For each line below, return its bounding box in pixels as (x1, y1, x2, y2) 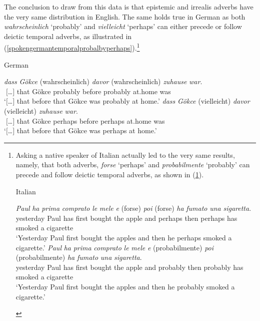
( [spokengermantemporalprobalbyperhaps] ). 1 (4, 41, 140, 53)
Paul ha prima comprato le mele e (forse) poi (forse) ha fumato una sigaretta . (15, 203, 251, 213)
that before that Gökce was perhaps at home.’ (16, 125, 157, 136)
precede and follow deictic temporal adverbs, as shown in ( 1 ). (15, 169, 204, 179)
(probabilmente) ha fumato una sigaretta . (15, 252, 142, 262)
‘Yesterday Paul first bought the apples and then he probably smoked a (15, 281, 235, 291)
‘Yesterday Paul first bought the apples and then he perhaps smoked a (15, 232, 232, 242)
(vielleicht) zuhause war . (4, 106, 78, 116)
